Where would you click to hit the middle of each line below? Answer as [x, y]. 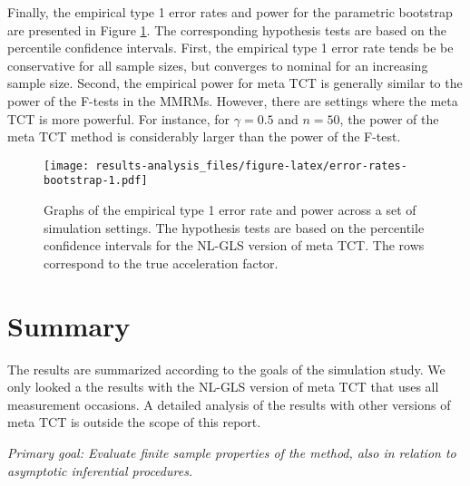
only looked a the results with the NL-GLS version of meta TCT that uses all [223, 387]
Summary [69, 325]
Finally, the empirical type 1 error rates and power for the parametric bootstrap [230, 12]
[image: [67, 165]
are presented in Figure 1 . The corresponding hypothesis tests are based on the [227, 29]
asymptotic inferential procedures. [100, 470]
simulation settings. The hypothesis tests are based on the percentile [234, 227]
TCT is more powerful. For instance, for [119, 118]
